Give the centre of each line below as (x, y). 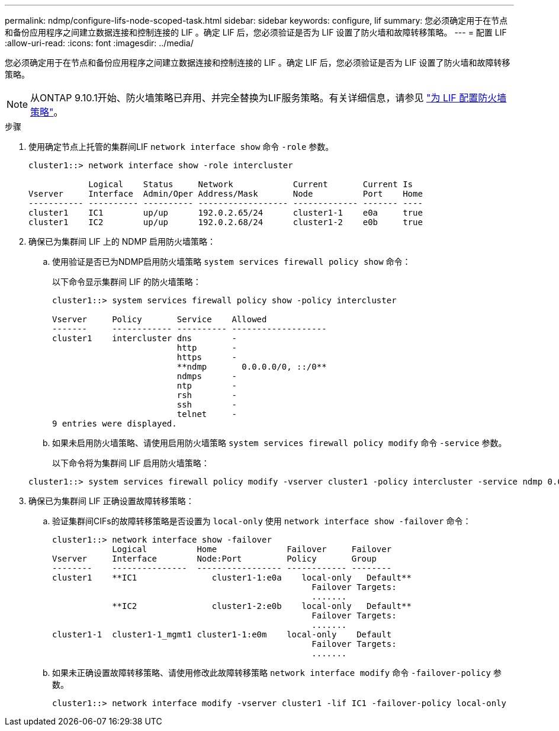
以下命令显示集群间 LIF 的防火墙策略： (127, 282)
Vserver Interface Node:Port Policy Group (214, 559)
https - (207, 357)
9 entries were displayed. (115, 424)
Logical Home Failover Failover (252, 549)
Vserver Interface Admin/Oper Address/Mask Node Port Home (226, 194)
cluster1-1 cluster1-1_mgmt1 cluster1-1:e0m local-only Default (222, 634)
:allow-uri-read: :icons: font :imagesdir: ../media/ (99, 43)
